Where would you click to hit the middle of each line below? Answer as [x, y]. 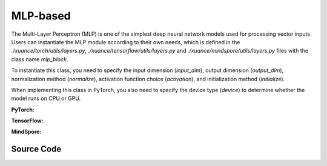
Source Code [36, 149]
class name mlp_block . [40, 59]
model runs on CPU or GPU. [46, 98]
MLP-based [41, 16]
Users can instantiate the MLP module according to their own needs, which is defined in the [126, 42]
